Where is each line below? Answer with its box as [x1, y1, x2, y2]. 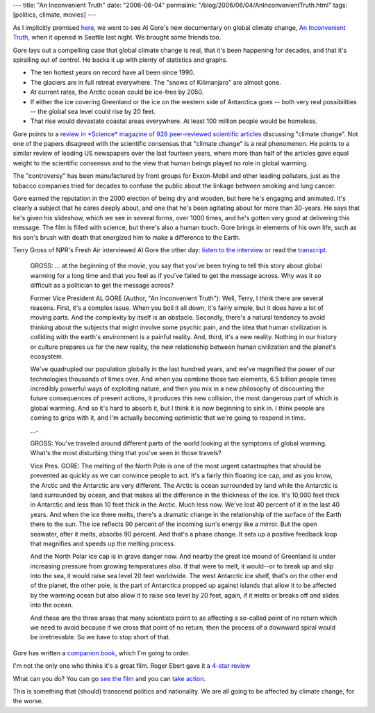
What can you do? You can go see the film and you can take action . [12, 674, 206, 682]
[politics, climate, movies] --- [12, 10, 97, 19]
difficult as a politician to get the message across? [30, 281, 174, 290]
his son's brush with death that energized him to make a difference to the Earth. [12, 233, 241, 241]
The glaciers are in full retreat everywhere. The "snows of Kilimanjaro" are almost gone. [30, 78, 281, 86]
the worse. [12, 697, 44, 705]
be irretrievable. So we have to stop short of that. [30, 633, 171, 641]
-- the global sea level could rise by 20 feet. [30, 107, 156, 115]
